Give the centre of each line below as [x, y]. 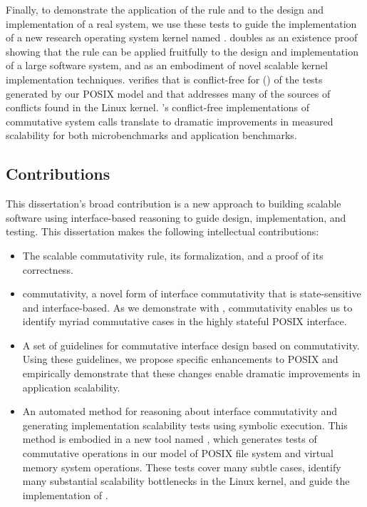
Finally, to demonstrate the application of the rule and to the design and [165, 9]
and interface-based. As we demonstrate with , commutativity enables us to [187, 307]
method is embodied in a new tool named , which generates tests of [170, 439]
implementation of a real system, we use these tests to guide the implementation [181, 23]
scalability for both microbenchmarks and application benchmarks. [151, 135]
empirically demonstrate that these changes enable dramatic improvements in [191, 373]
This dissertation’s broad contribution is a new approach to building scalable [174, 204]
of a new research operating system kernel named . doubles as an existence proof [182, 37]
